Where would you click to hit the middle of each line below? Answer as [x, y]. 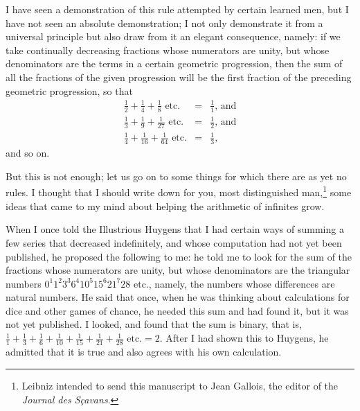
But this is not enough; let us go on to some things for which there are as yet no [176, 176]
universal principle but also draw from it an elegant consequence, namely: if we [173, 36]
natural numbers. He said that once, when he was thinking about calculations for [178, 297]
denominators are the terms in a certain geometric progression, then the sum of [174, 63]
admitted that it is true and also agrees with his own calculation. [144, 352]
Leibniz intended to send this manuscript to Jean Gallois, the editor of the [180, 385]
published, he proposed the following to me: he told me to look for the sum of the [179, 256]
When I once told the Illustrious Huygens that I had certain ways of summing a [175, 229]
